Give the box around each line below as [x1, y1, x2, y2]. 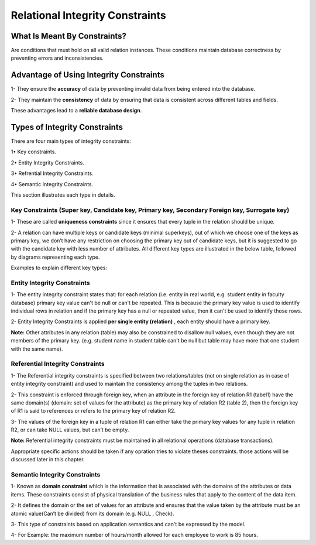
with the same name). [11, 345, 63, 352]
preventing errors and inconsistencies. [11, 54, 104, 61]
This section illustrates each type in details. [11, 191, 115, 198]
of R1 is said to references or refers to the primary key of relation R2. [11, 407, 176, 414]
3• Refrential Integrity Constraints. [11, 170, 94, 177]
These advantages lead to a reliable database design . [11, 107, 142, 114]
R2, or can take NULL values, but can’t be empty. [11, 426, 129, 433]
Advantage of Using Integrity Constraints [11, 70, 165, 80]
